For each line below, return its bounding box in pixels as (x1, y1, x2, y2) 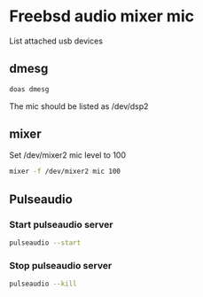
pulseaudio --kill (9, 279, 77, 289)
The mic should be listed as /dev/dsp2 (9, 100, 149, 112)
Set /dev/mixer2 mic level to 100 (9, 150, 127, 160)
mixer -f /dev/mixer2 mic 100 (9, 167, 121, 176)
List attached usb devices (9, 35, 104, 46)
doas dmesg (9, 84, 50, 94)
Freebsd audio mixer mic (9, 6, 195, 27)
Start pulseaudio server (9, 218, 113, 231)
